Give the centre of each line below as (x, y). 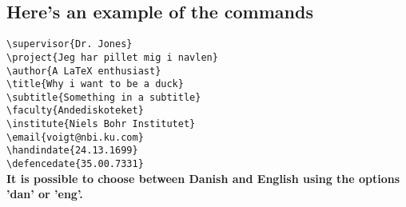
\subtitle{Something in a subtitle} (104, 97)
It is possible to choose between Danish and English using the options (203, 178)
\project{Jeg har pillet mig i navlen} (112, 57)
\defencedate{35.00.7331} (75, 164)
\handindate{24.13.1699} (72, 151)
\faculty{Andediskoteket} (75, 111)
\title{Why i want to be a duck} (95, 84)
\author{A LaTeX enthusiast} (84, 71)
